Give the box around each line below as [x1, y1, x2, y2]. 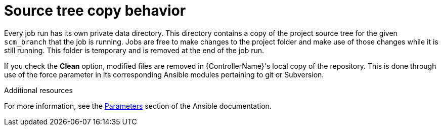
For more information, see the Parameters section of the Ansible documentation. [4, 101, 272, 110]
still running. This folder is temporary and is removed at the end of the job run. [4, 46, 264, 55]
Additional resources [4, 85, 73, 95]
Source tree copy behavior [4, 2, 186, 19]
